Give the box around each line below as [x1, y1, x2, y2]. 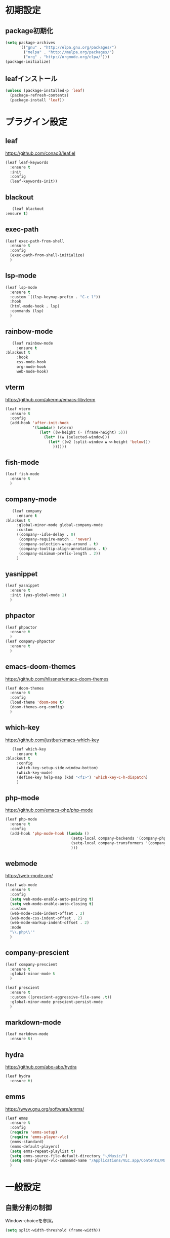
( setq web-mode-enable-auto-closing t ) [10, 901, 94, 906]
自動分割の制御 [5, 1203, 52, 1212]
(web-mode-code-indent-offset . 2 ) [10, 911, 85, 916]
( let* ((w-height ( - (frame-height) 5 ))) [39, 430, 128, 435]
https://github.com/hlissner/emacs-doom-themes [5, 676, 109, 682]
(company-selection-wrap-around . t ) [18, 541, 99, 546]
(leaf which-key [12, 746, 47, 751]
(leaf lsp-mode [5, 285, 37, 290]
